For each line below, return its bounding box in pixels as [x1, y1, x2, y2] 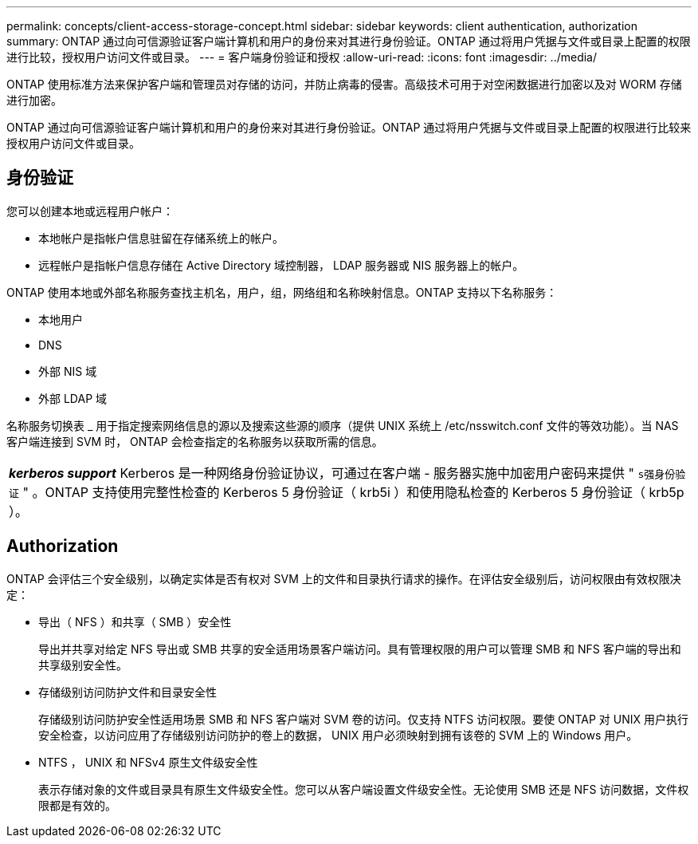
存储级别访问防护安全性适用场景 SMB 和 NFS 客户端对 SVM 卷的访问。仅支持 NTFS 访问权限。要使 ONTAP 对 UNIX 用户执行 [38, 712, 688, 726]
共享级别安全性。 [38, 657, 127, 672]
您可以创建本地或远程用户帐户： [6, 203, 174, 218]
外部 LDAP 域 [38, 391, 108, 405]
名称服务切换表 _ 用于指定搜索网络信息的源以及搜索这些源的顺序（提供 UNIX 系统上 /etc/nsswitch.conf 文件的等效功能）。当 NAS [6, 418, 679, 432]
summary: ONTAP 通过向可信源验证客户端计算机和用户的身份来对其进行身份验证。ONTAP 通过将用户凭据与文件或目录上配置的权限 [6, 34, 691, 48]
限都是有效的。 [38, 798, 116, 812]
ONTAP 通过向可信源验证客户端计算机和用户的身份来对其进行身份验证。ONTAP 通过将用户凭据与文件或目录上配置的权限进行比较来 [6, 120, 692, 134]
